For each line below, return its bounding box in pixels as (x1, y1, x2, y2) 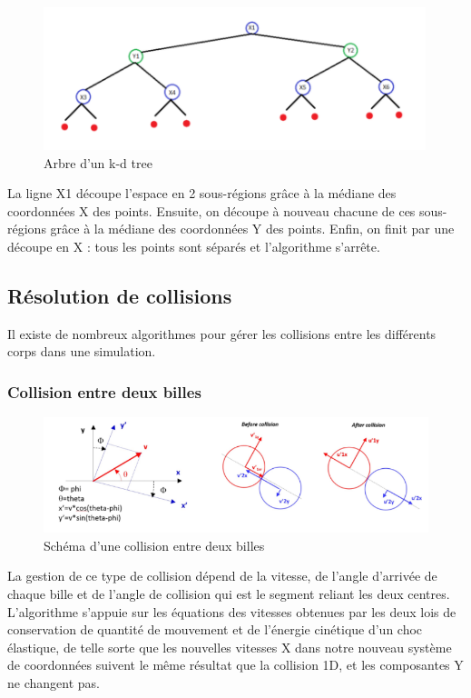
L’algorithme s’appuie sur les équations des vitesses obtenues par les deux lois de (7, 602, 456, 621)
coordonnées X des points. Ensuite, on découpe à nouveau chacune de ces (7, 201, 416, 220)
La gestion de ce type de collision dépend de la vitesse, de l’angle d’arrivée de (7, 566, 437, 585)
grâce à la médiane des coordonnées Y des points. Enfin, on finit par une (50, 219, 455, 238)
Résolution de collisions (7, 281, 232, 309)
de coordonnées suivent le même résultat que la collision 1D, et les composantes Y (7, 655, 464, 674)
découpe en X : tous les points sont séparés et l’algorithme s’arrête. (7, 236, 380, 255)
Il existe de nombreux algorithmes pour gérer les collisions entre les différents (7, 324, 437, 343)
